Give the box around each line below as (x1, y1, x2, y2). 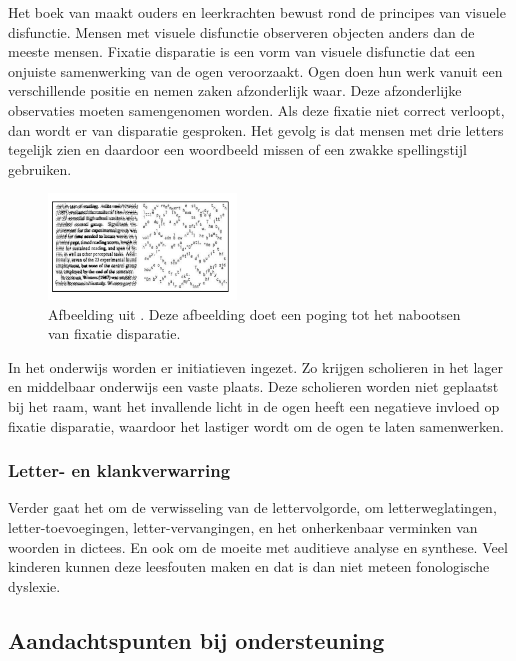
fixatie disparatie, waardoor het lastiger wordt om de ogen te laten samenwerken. (8, 415, 504, 436)
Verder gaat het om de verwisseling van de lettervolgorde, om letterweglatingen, (8, 497, 497, 518)
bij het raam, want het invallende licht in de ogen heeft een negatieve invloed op (8, 395, 500, 416)
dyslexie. (8, 575, 61, 596)
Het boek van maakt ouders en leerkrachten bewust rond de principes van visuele (8, 2, 506, 22)
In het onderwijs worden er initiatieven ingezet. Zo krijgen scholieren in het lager (8, 356, 504, 377)
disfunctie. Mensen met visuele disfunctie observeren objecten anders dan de (8, 21, 475, 42)
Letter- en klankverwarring (8, 458, 231, 483)
